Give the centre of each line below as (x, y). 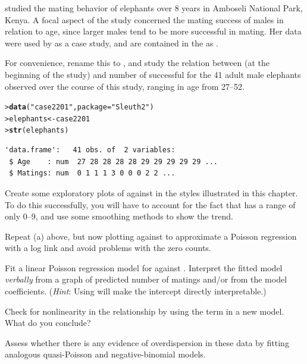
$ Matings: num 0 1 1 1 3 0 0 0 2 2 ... (92, 173)
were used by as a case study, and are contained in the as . (112, 43)
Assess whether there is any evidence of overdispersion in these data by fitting (147, 342)
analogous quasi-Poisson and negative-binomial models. (105, 354)
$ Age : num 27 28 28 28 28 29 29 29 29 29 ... (113, 161)
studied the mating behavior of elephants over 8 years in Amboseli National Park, (154, 8)
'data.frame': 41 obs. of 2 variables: (90, 150)
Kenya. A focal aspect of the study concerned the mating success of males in (144, 19)
